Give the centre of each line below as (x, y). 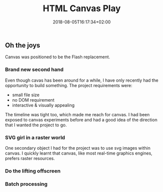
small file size (26, 95)
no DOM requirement (33, 100)
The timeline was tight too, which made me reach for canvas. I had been (77, 114)
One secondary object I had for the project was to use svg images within (78, 148)
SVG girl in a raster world (35, 138)
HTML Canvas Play (82, 9)
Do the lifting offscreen (33, 171)
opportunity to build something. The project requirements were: (69, 85)
